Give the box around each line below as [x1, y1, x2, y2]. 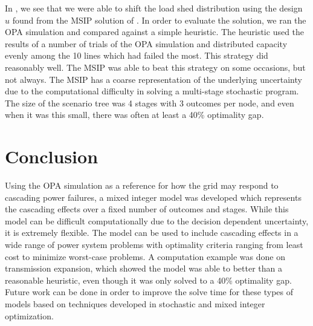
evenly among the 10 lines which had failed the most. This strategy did [5, 49, 268, 62]
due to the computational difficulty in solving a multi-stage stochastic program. [5, 85, 299, 97]
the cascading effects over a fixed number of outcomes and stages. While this [5, 203, 289, 215]
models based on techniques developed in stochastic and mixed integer [5, 298, 265, 310]
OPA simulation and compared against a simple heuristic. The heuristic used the [5, 25, 305, 38]
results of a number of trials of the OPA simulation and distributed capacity [5, 37, 288, 50]
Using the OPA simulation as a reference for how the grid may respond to [5, 179, 279, 192]
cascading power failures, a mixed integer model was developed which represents [5, 191, 302, 203]
